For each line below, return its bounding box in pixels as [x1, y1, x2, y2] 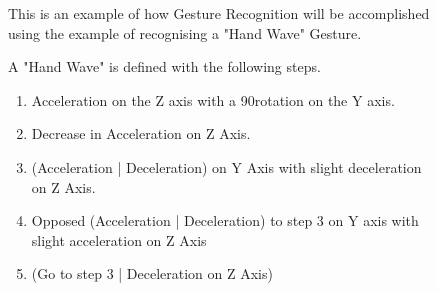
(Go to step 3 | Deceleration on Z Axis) [31, 263, 273, 284]
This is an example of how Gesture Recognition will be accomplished [8, 3, 430, 23]
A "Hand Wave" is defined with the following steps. [8, 56, 321, 77]
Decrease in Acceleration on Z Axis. [31, 123, 251, 144]
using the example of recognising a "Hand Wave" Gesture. [8, 22, 362, 43]
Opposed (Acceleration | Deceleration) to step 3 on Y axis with [31, 210, 419, 231]
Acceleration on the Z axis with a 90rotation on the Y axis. [31, 89, 395, 110]
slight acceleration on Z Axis [31, 229, 207, 250]
